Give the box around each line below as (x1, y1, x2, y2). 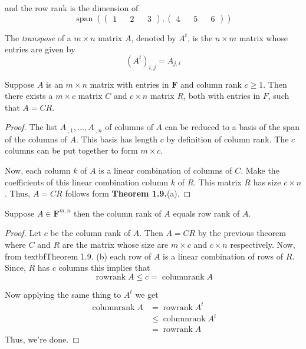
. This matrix (193, 175, 242, 188)
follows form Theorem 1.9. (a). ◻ (65, 187, 191, 200)
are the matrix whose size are (62, 238, 169, 250)
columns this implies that (58, 261, 150, 274)
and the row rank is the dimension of (5, 2, 139, 14)
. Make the (241, 164, 279, 176)
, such (268, 89, 289, 102)
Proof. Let (5, 227, 41, 239)
